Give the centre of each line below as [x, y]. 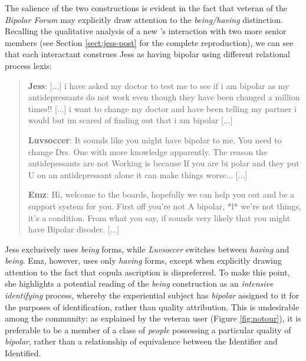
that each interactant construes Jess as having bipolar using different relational [147, 54]
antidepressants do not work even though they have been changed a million [164, 97]
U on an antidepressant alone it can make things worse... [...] [138, 174]
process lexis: [28, 65]
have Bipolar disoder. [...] [74, 229]
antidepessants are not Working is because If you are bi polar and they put [164, 163]
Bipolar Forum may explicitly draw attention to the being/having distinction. [144, 19]
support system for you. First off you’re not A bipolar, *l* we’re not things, [164, 206]
